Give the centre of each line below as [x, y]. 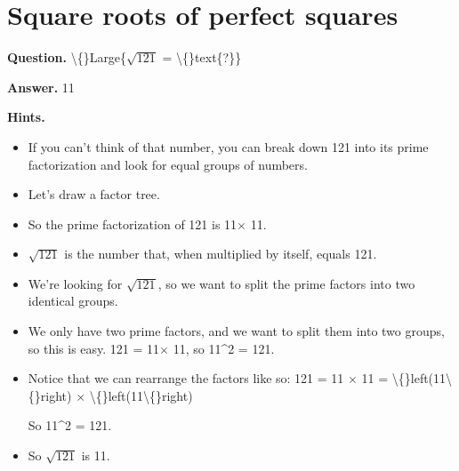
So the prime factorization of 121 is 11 [133, 224]
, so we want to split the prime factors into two [286, 283]
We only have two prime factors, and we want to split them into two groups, [236, 331]
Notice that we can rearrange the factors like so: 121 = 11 [186, 378]
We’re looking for [75, 283]
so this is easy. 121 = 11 [94, 348]
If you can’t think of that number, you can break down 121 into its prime [228, 146]
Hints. [26, 117]
